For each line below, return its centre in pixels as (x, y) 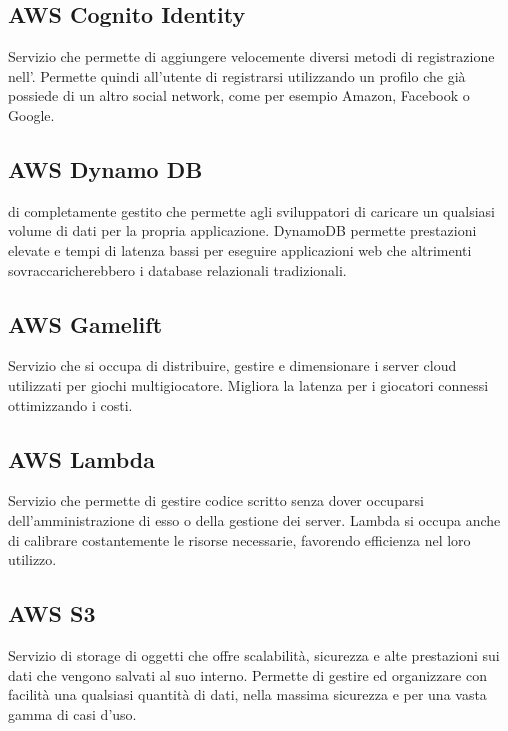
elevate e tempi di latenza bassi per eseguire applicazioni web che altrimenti (240, 249)
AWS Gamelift (85, 323)
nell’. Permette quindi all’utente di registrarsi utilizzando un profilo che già (237, 75)
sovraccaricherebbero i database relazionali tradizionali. (177, 269)
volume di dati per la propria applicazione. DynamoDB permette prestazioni (242, 230)
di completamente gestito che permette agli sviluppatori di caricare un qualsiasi (251, 210)
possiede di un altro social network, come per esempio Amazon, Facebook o (239, 95)
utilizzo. (32, 559)
